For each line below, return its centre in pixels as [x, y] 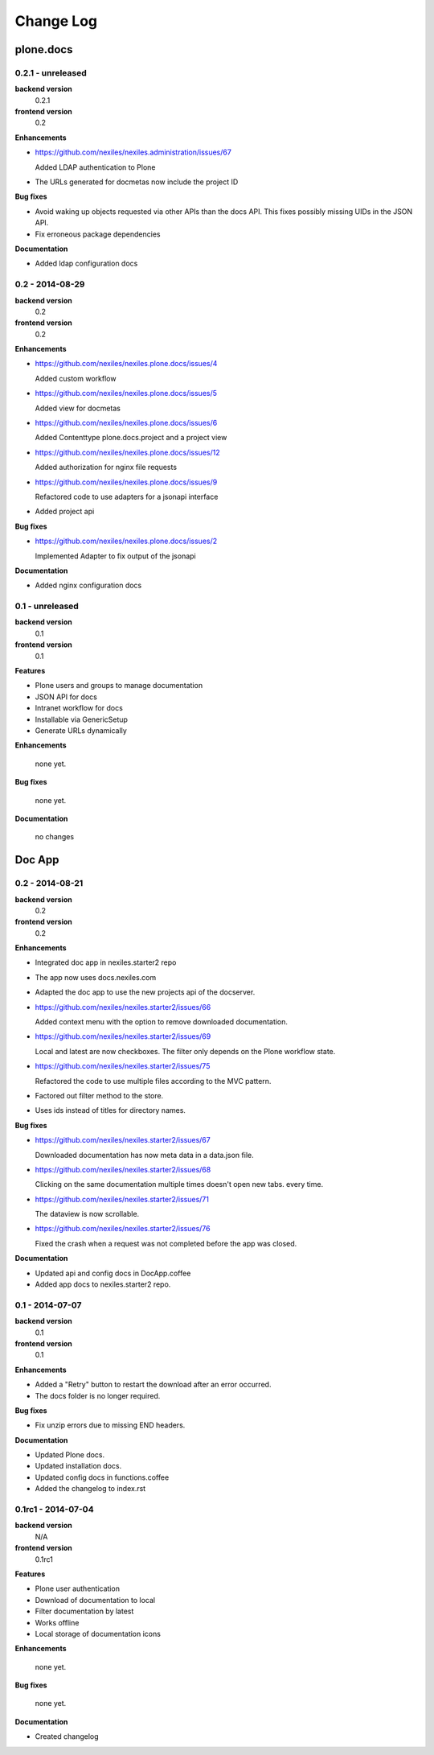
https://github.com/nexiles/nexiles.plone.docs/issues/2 [126, 541]
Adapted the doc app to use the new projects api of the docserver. [145, 992]
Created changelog [67, 1736]
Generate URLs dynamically [81, 731]
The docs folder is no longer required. [98, 1395]
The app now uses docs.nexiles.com [96, 977]
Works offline [57, 1622]
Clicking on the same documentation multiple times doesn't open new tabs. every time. [179, 1184]
